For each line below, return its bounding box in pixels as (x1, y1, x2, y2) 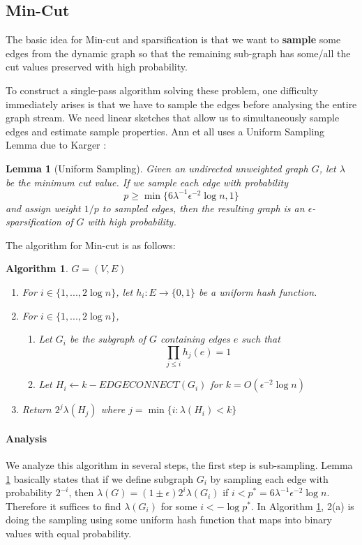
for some (160, 498, 197, 513)
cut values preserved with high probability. (6, 59, 188, 74)
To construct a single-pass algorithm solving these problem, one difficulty (6, 82, 318, 97)
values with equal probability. (6, 525, 132, 540)
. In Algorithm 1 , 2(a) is (250, 498, 354, 513)
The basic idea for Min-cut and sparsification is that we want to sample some (6, 32, 341, 47)
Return (22, 402, 52, 417)
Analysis (6, 431, 47, 445)
